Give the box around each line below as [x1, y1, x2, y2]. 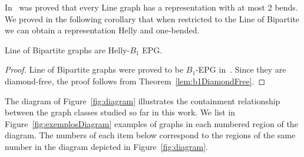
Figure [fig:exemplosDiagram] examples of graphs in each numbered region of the [5, 117, 298, 129]
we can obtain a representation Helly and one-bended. [5, 24, 200, 36]
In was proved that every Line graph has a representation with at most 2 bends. [5, 1, 298, 13]
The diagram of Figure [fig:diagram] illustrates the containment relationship [5, 94, 280, 107]
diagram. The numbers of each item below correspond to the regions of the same [5, 129, 296, 141]
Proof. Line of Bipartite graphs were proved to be [5, 63, 184, 76]
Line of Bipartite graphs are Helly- [5, 43, 130, 56]
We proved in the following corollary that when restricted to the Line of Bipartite [5, 12, 300, 25]
